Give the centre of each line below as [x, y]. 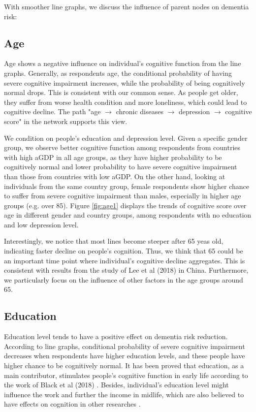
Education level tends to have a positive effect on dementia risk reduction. [116, 336]
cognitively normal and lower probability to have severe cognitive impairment [121, 167]
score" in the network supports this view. [66, 121]
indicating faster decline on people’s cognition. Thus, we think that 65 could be [124, 251]
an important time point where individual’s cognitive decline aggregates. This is [125, 260]
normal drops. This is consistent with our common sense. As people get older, [121, 92]
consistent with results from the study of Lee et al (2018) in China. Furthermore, [126, 270]
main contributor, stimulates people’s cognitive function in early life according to [126, 375]
